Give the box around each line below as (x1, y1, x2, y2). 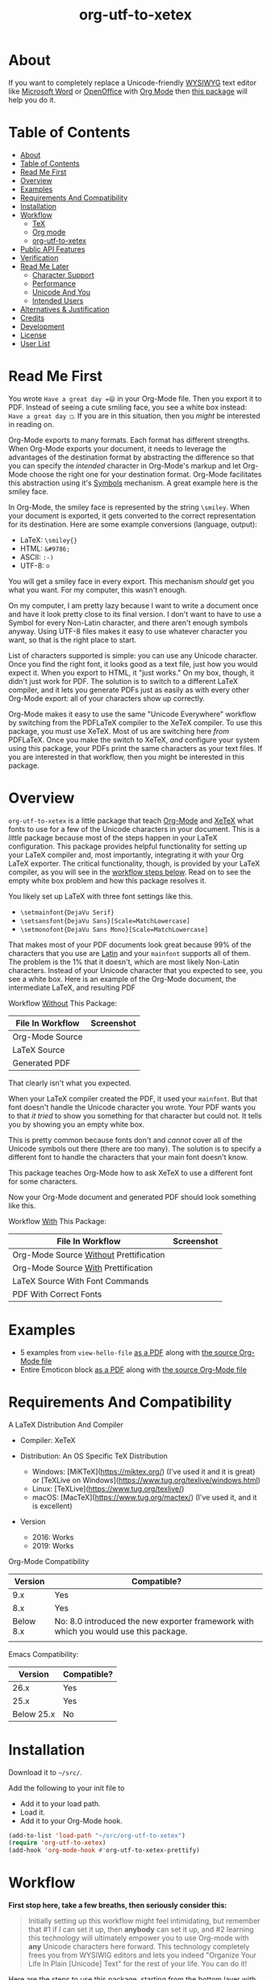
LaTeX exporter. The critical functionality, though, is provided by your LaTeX (8, 858, 261, 868)
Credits (19, 313, 45, 322)
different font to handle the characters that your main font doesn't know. (8, 1152, 248, 1162)
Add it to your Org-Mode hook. (19, 1815, 123, 1826)
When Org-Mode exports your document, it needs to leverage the (8, 443, 227, 453)
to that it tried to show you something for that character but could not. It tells (8, 1110, 262, 1120)
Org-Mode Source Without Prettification (12, 1249, 165, 1261)
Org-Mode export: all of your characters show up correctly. (8, 693, 206, 703)
